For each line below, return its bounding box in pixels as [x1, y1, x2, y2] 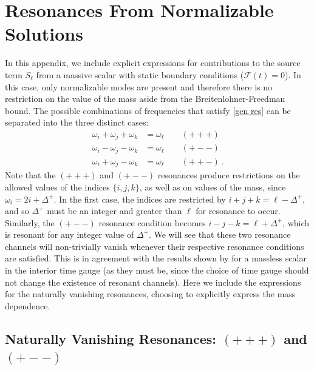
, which [282, 216, 310, 229]
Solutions [5, 21, 83, 46]
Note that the [5, 169, 56, 181]
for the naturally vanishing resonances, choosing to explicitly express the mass [5, 288, 296, 300]
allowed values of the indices [5, 180, 110, 193]
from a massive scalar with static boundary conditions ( [36, 68, 244, 81]
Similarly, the [5, 216, 55, 229]
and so [5, 204, 29, 217]
